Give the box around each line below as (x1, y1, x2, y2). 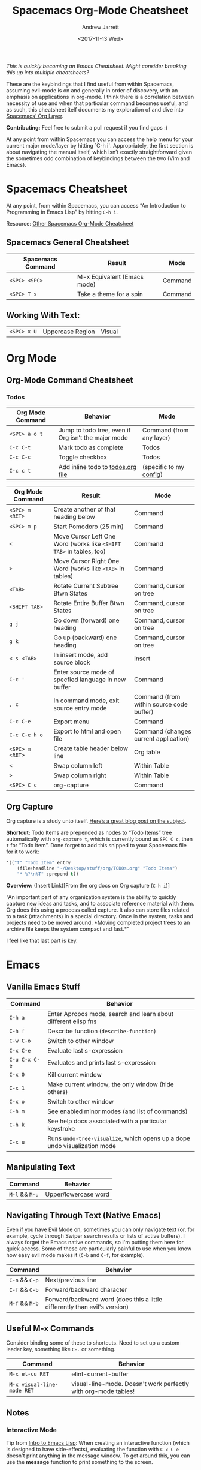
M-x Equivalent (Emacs (77, 272, 144, 281)
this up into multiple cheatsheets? (6, 68, 90, 76)
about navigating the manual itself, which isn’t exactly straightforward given (6, 148, 193, 155)
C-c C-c (9, 454, 31, 461)
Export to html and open (53, 727, 121, 735)
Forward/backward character (45, 1286, 127, 1294)
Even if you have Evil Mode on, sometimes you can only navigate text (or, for (6, 1226, 195, 1233)
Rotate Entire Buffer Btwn (53, 599, 124, 608)
